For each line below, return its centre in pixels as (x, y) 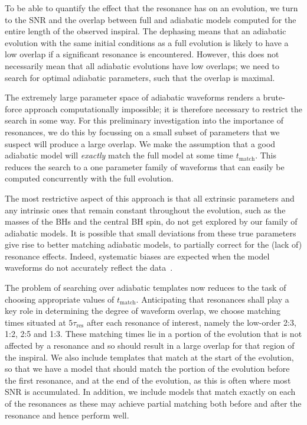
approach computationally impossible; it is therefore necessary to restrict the (163, 108)
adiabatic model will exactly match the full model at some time (119, 155)
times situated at (35, 322)
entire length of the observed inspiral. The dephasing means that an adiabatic (146, 31)
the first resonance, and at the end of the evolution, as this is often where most (148, 380)
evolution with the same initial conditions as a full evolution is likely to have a (147, 42)
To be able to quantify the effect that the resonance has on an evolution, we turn (151, 8)
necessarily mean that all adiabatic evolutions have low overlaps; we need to (142, 65)
